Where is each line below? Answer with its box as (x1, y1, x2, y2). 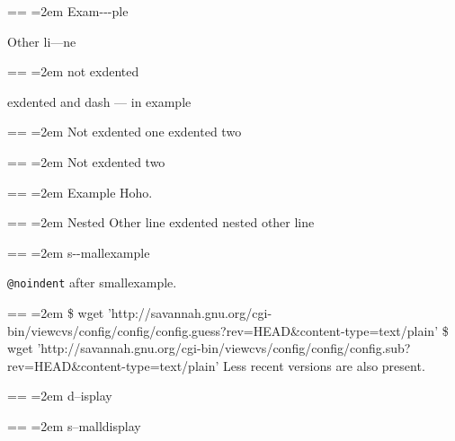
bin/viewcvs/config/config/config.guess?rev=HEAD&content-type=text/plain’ (7, 321, 439, 340)
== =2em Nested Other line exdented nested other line (7, 213, 315, 232)
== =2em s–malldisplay (7, 416, 141, 435)
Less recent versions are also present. (223, 356, 425, 375)
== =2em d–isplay (7, 386, 112, 405)
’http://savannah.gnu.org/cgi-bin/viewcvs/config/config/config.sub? (37, 339, 411, 357)
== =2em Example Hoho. (7, 182, 153, 201)
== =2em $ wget (7, 304, 104, 322)
